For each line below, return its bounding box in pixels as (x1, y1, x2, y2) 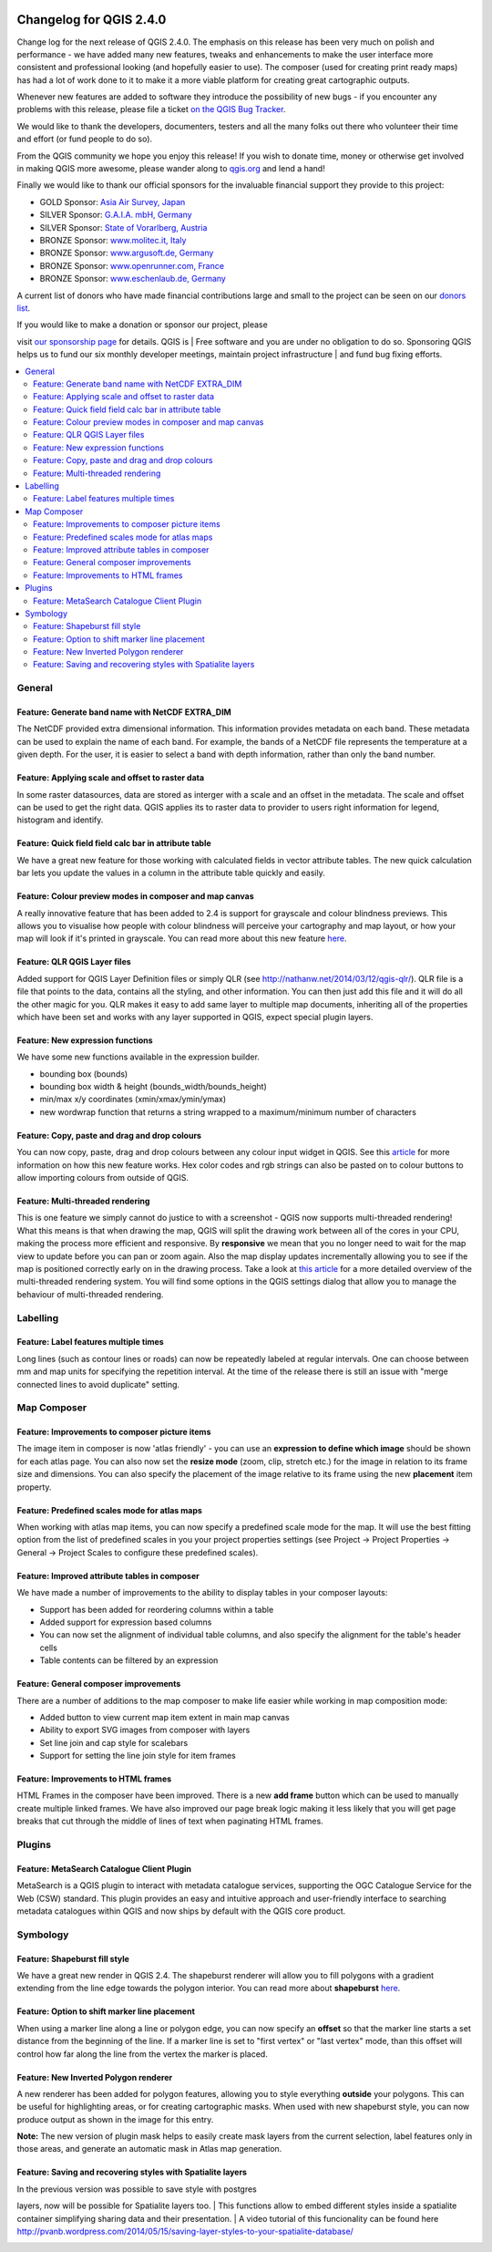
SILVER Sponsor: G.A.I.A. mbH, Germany (39, 210, 192, 221)
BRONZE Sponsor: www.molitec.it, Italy (39, 234, 187, 245)
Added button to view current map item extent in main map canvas (39, 1711, 291, 1722)
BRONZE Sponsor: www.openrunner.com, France (39, 260, 225, 271)
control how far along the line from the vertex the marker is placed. (16, 2048, 268, 2060)
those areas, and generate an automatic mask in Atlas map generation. (16, 2144, 282, 2154)
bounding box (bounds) (39, 1068, 128, 1080)
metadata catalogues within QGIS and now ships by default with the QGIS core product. (16, 1906, 346, 1916)
